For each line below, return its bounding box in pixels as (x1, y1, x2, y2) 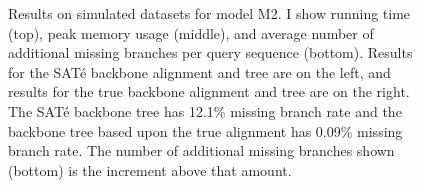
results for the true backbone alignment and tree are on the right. (8, 81, 410, 102)
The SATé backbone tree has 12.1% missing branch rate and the (8, 100, 402, 121)
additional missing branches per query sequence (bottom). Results (8, 42, 413, 63)
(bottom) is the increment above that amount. (8, 159, 292, 180)
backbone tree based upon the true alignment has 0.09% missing (8, 120, 403, 141)
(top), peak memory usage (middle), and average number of (8, 22, 374, 43)
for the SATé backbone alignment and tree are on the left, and (8, 61, 391, 82)
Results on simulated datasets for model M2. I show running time (8, 3, 411, 23)
